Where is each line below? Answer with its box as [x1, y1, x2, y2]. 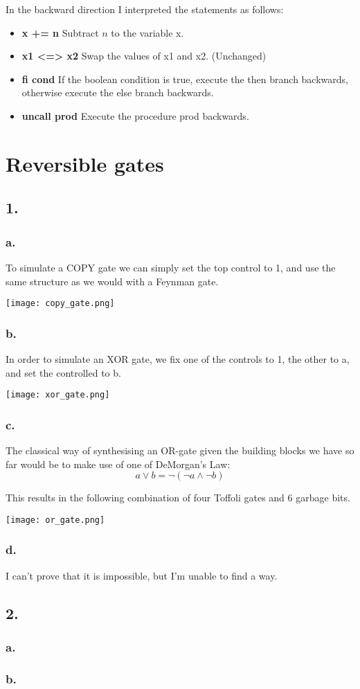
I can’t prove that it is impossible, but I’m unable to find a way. [6, 568, 278, 582]
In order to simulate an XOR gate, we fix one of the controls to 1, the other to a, [6, 352, 350, 366]
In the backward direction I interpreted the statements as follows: [6, 2, 284, 16]
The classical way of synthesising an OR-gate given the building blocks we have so [6, 443, 354, 458]
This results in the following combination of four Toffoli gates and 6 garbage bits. [6, 490, 350, 505]
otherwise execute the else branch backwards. [21, 85, 214, 100]
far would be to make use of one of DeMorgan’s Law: [6, 456, 231, 471]
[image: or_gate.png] [6, 514, 105, 525]
